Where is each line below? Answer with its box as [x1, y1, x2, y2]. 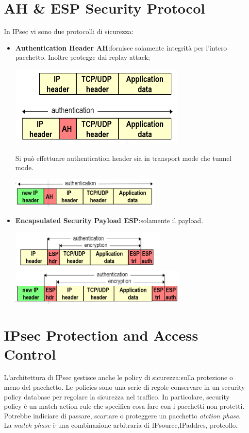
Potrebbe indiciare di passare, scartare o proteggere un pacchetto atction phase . [4, 410, 241, 420]
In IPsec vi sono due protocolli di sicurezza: [4, 26, 133, 36]
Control [4, 344, 56, 364]
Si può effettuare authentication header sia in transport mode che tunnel [15, 153, 232, 163]
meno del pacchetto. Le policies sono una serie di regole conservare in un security [4, 381, 245, 392]
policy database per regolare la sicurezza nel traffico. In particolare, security [4, 391, 230, 401]
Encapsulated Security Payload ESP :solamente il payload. [15, 215, 203, 225]
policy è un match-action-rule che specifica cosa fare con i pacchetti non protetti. [4, 401, 245, 411]
